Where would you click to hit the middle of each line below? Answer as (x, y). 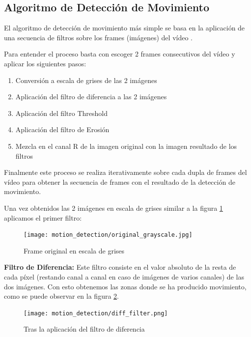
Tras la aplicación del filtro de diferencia (84, 329)
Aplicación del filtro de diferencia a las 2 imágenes (91, 97)
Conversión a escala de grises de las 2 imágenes (86, 80)
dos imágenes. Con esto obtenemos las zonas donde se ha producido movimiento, (125, 286)
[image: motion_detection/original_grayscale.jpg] (108, 235)
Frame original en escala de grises (74, 250)
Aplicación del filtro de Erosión (62, 129)
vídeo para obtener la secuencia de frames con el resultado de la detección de (120, 182)
